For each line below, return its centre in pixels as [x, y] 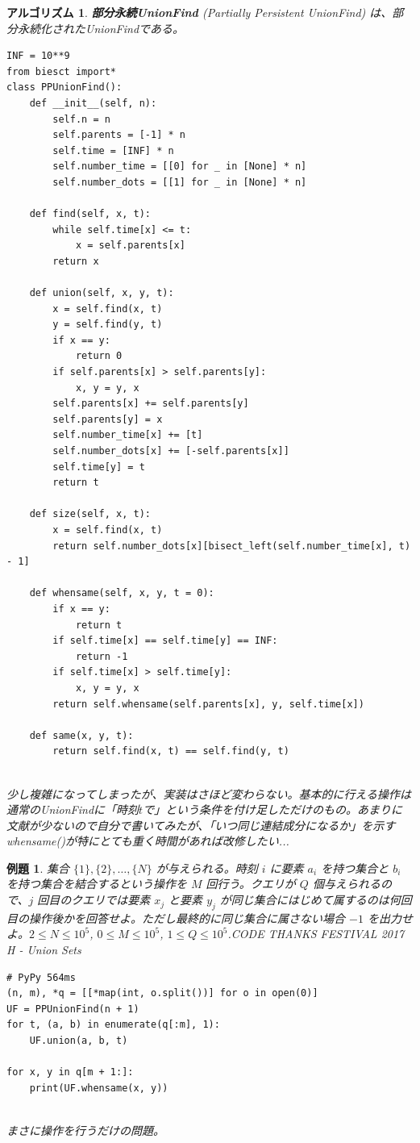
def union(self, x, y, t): [102, 293]
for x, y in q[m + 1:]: [70, 1072]
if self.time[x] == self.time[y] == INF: [165, 641]
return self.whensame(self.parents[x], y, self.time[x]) [208, 704]
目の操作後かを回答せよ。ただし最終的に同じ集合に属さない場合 [176, 918]
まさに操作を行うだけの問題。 [85, 1130]
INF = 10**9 [38, 56]
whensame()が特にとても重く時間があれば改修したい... [148, 841]
